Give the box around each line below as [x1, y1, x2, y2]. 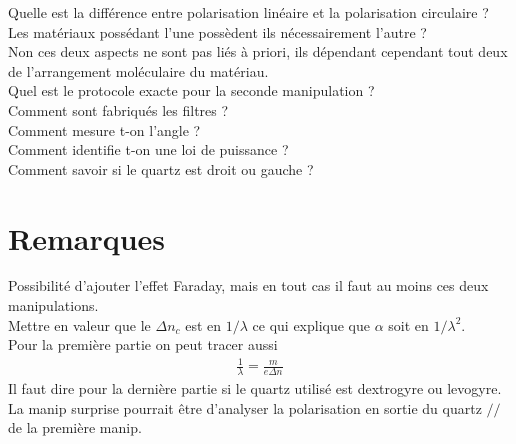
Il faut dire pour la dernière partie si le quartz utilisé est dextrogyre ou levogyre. [8, 378, 502, 399]
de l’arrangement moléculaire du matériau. [8, 60, 269, 81]
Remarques [8, 217, 166, 258]
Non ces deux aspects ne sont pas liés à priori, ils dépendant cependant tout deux [8, 41, 508, 62]
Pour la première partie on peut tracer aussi [8, 334, 278, 355]
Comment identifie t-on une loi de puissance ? [8, 139, 289, 160]
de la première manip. [8, 417, 142, 438]
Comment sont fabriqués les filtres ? [8, 99, 229, 120]
